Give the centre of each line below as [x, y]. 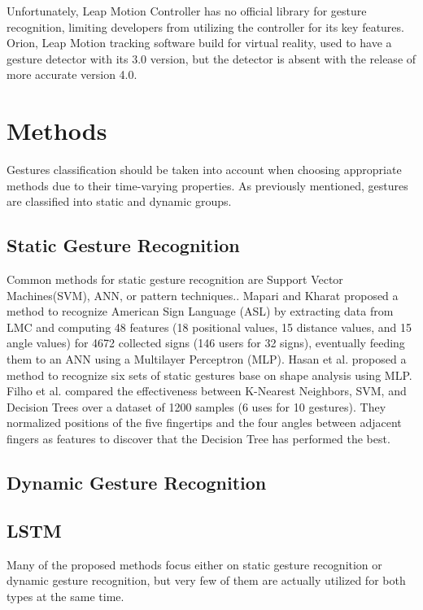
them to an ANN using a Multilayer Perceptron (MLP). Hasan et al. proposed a [207, 359]
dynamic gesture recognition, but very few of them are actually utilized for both [206, 580]
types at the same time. [65, 596]
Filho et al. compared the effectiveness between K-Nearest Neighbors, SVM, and [207, 391]
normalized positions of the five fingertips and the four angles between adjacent [204, 423]
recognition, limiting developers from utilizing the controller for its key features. [205, 26]
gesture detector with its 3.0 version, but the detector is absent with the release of [211, 58]
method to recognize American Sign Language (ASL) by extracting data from [200, 311]
